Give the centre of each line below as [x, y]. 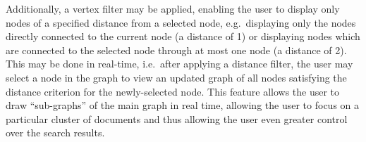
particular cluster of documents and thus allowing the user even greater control [177, 118]
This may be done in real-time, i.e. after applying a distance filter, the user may [179, 64]
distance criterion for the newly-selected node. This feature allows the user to [173, 91]
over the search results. [55, 133]
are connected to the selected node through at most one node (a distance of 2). [176, 50]
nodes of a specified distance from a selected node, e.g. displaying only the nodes [181, 22]
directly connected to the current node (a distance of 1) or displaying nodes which [183, 36]
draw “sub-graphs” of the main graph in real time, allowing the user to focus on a [183, 105]
